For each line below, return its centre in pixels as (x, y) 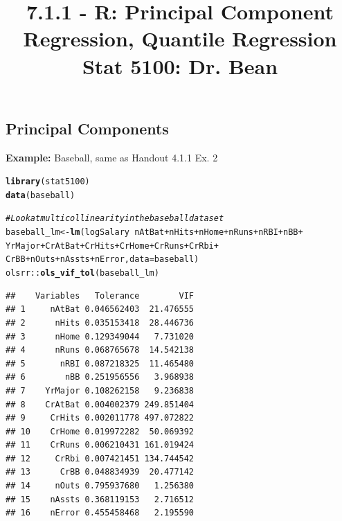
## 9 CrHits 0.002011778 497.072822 (100, 418)
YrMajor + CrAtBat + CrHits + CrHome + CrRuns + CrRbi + (112, 246)
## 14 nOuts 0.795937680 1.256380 (100, 486)
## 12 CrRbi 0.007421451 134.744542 (100, 458)
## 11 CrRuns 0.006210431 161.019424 (100, 445)
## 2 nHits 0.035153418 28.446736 (100, 323)
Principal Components (87, 128)
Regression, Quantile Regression (180, 38)
